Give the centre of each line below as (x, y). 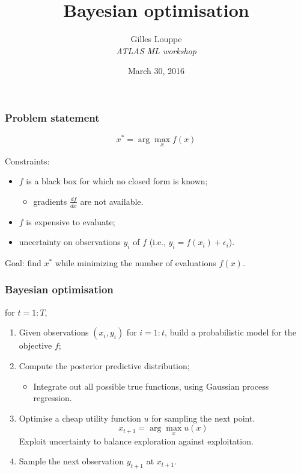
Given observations (54, 332)
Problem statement (52, 117)
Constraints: (27, 161)
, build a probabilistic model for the (230, 332)
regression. (53, 398)
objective (35, 345)
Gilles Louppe (156, 39)
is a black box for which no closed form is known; (117, 181)
